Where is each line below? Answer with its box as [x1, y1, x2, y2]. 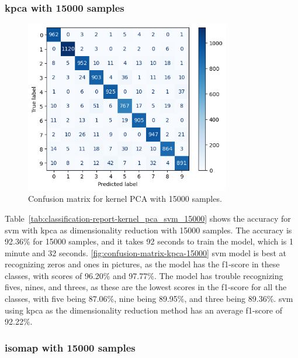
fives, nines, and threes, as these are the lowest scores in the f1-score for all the [5, 281, 287, 293]
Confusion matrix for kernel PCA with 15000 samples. [28, 192, 222, 205]
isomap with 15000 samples [5, 340, 136, 354]
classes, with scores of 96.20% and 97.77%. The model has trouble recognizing [5, 269, 283, 281]
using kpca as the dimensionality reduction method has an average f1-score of [5, 304, 282, 316]
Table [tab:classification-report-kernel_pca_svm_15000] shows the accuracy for [5, 212, 291, 224]
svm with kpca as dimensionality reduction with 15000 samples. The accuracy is [5, 223, 292, 236]
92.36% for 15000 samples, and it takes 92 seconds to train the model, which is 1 [5, 235, 293, 247]
